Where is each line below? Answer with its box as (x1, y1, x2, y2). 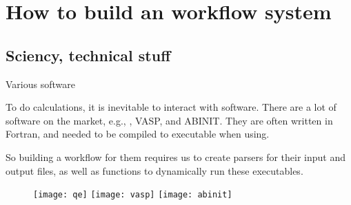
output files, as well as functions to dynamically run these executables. (6, 163, 303, 177)
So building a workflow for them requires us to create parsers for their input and (6, 149, 346, 164)
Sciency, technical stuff (6, 44, 171, 65)
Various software (6, 76, 75, 91)
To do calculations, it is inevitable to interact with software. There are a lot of (6, 100, 337, 114)
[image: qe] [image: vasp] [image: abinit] (33, 190, 232, 200)
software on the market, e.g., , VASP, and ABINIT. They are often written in (6, 113, 333, 127)
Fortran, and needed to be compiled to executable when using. (6, 127, 270, 141)
